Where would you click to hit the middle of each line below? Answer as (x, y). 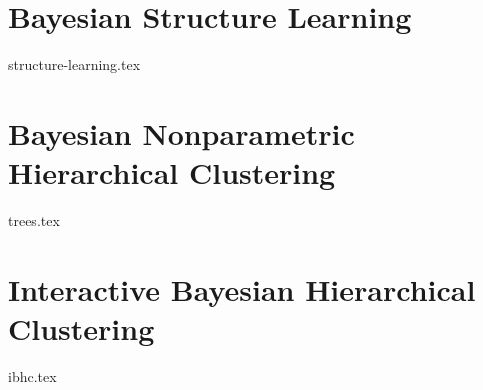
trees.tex (34, 220)
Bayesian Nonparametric (181, 132)
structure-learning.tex (74, 64)
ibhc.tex (32, 375)
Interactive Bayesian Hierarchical (242, 288)
